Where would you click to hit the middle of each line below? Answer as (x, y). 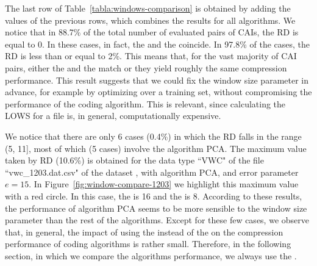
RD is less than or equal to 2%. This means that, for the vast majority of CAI (151, 56)
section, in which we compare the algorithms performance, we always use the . (151, 255)
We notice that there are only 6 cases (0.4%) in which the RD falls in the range (153, 136)
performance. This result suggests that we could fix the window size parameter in (157, 80)
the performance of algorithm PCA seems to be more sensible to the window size (156, 208)
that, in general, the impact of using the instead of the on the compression (144, 232)
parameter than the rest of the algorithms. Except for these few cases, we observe (157, 220)
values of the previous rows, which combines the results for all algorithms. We (150, 20)
